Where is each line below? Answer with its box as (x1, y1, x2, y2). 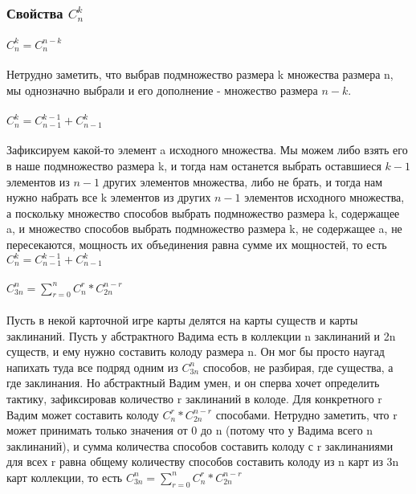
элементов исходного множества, (244, 189, 405, 206)
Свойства (6, 2, 63, 22)
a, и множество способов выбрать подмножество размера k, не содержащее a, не (6, 220, 402, 237)
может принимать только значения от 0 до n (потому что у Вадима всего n (6, 422, 373, 439)
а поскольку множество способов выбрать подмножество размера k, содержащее (6, 204, 400, 221)
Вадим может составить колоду (6, 406, 159, 423)
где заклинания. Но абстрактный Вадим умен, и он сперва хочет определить (6, 374, 380, 391)
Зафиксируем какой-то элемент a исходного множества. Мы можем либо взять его (6, 141, 408, 158)
